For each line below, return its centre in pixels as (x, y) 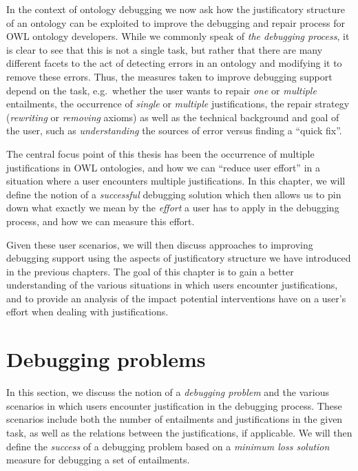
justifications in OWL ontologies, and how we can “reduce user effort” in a (163, 167)
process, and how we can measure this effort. (101, 221)
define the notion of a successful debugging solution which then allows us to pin (174, 194)
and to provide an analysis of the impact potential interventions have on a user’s (176, 298)
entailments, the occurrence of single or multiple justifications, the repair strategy (178, 104)
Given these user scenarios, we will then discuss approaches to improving (160, 244)
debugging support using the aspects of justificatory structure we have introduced (179, 258)
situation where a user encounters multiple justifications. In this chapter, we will (176, 181)
